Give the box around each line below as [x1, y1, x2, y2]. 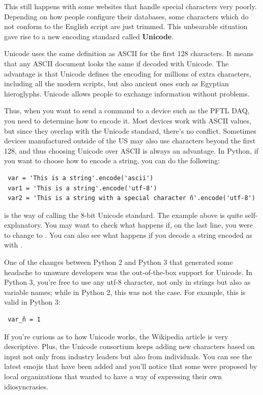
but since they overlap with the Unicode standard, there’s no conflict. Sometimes [4, 125, 256, 136]
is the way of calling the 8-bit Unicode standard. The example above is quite [4, 209, 243, 220]
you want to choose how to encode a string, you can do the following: [4, 155, 220, 166]
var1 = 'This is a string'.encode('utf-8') [8, 184, 157, 192]
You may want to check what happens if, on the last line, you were [44, 219, 253, 230]
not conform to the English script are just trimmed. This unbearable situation [4, 21, 248, 32]
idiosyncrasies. [4, 381, 48, 391]
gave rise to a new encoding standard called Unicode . [4, 31, 174, 41]
